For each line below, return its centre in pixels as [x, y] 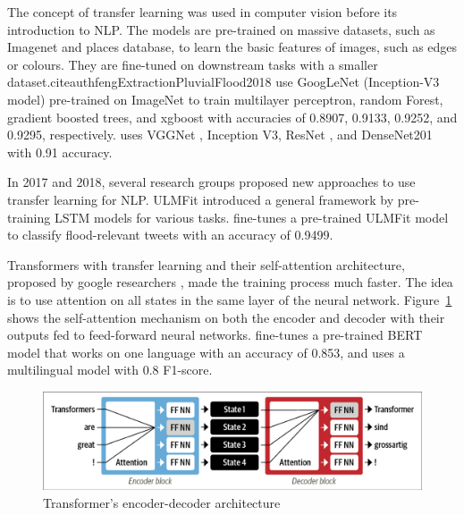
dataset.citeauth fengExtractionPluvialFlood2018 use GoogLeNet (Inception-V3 [224, 82]
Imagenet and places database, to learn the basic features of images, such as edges [232, 47]
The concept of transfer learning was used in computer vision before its [202, 12]
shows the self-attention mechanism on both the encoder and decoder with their [226, 317]
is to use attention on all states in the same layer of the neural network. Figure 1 [230, 299]
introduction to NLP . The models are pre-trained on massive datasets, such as [221, 29]
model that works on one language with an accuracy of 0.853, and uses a [206, 352]
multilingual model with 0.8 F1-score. [110, 370]
